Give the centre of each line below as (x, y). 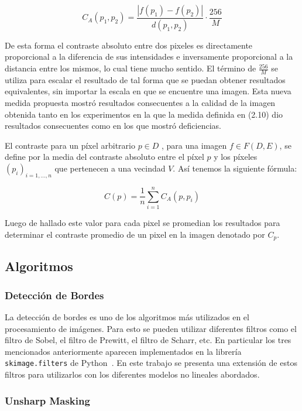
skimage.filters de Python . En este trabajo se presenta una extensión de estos (151, 363)
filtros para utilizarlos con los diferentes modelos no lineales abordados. (132, 374)
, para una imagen (194, 145)
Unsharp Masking (47, 400)
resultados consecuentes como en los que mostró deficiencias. (113, 126)
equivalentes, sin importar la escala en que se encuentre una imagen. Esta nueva (148, 91)
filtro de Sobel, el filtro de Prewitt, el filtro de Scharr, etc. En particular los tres (148, 340)
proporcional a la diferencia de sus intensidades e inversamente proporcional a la (149, 56)
